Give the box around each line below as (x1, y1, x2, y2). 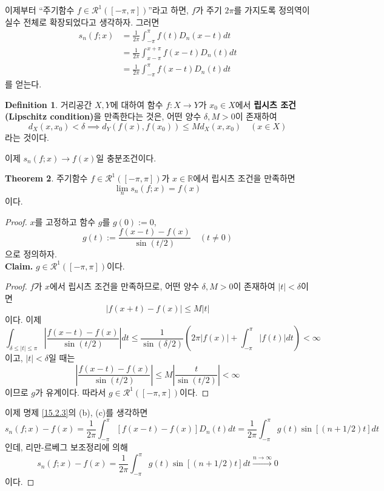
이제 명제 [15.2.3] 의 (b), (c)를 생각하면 (5, 406, 148, 419)
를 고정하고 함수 (35, 215, 96, 228)
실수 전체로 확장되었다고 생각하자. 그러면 (5, 15, 160, 28)
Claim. (5, 259, 33, 272)
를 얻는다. (5, 78, 42, 90)
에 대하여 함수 (110, 98, 163, 110)
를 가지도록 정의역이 (234, 4, 310, 16)
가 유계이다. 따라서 (35, 385, 106, 398)
